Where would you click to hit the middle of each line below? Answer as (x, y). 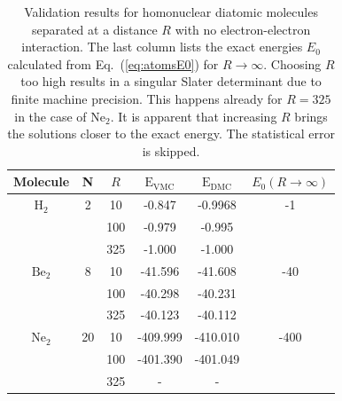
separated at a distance (94, 29)
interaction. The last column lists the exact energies (162, 47)
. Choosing (292, 63)
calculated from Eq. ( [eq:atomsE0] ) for (113, 63)
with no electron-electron (243, 29)
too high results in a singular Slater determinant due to (171, 81)
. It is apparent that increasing (194, 116)
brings (311, 116)
